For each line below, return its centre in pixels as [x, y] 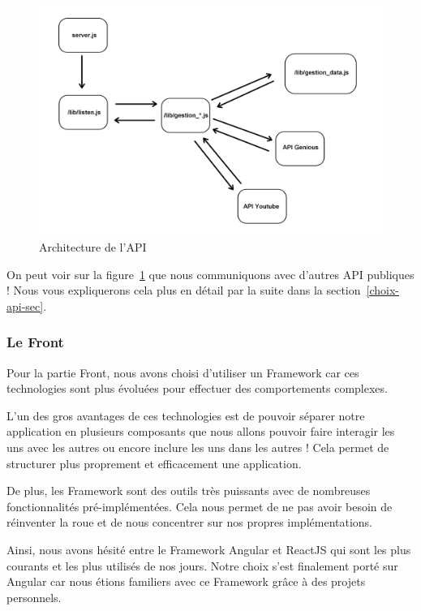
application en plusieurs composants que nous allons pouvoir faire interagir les [201, 431]
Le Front [35, 342]
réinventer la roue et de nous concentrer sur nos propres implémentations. [190, 522]
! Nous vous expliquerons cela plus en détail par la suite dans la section [184, 290]
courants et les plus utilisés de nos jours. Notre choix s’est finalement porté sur [202, 565]
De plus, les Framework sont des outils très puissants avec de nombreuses [189, 491]
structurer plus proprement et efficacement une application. [154, 463]
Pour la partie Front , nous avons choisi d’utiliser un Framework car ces [183, 372]
